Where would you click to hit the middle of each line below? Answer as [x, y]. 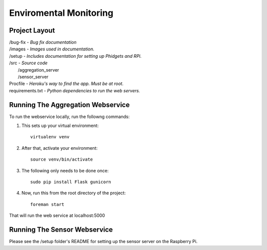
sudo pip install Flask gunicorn [71, 182]
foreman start [47, 204]
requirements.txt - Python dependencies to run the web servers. [75, 90]
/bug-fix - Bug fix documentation [43, 42]
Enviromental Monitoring [61, 13]
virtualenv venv [50, 137]
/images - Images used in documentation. [52, 49]
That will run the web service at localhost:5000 [57, 215]
